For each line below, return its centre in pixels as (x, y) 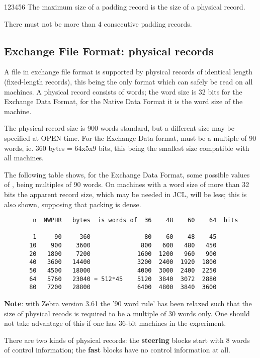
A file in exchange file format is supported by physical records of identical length (128, 72)
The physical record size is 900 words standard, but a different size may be (119, 128)
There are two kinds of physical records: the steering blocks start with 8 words (127, 340)
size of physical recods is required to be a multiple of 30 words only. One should (127, 313)
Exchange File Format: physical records (109, 51)
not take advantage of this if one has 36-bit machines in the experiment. (115, 323)
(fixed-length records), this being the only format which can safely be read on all (128, 81)
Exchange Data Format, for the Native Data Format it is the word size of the (123, 101)
